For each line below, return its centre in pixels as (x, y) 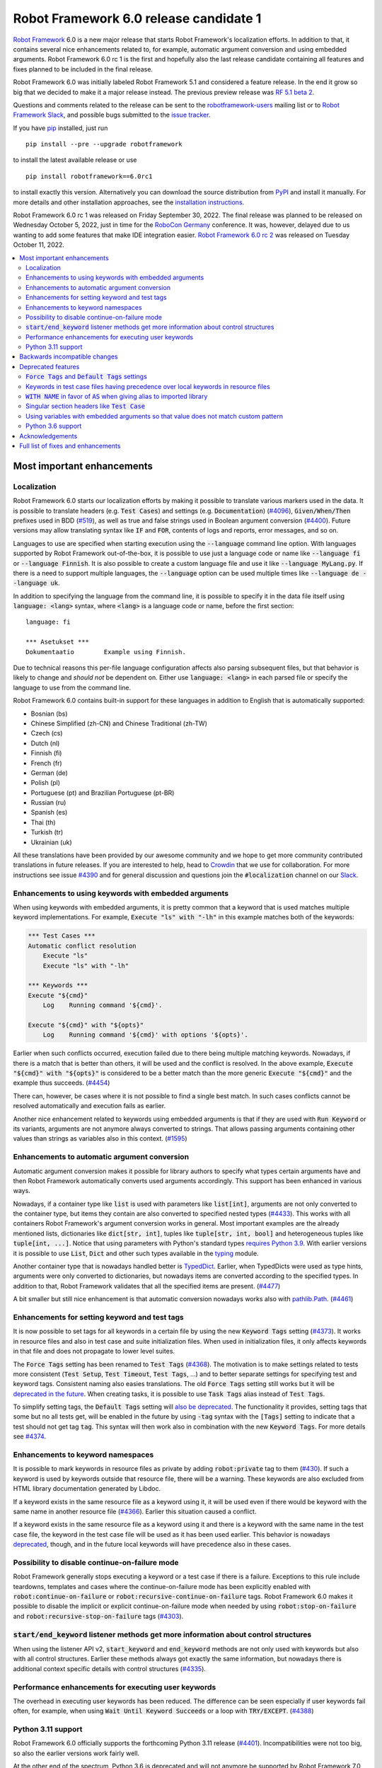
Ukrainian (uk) (51, 842)
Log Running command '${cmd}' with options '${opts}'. (145, 1035)
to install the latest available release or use (75, 160)
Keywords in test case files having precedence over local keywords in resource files (148, 386)
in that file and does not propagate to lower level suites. (94, 1351)
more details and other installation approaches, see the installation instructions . (129, 202)
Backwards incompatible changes (69, 356)
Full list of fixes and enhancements (70, 446)
